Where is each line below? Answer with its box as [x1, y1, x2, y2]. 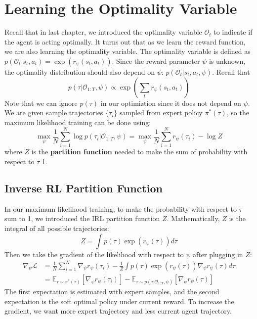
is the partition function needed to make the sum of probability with [31, 146, 248, 157]
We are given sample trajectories [4, 107, 103, 118]
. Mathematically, [167, 213, 220, 224]
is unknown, [209, 55, 246, 66]
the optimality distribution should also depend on [4, 66, 155, 77]
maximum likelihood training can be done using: [4, 117, 151, 127]
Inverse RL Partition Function [4, 180, 163, 195]
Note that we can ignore [4, 97, 78, 108]
